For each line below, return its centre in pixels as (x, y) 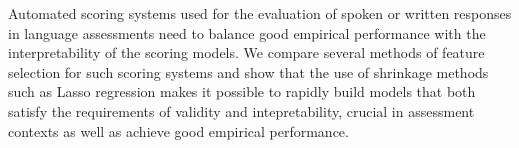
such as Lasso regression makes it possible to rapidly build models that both (242, 91)
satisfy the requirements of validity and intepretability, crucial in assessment (241, 110)
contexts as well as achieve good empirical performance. (178, 130)
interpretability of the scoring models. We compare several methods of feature (246, 52)
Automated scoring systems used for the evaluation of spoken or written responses (260, 13)
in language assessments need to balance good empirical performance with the (247, 32)
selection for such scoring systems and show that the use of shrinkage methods (248, 71)
